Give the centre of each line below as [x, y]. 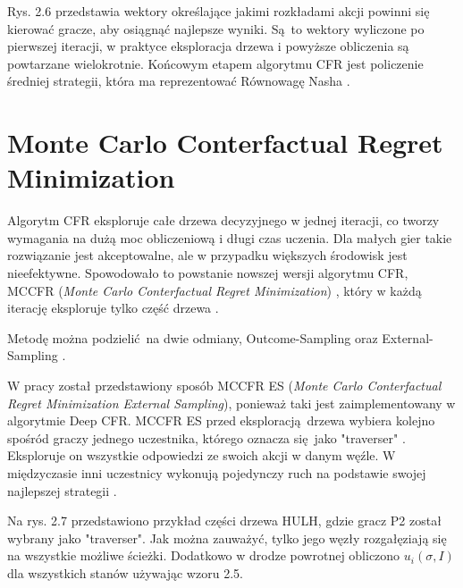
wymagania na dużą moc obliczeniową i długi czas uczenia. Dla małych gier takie [230, 237]
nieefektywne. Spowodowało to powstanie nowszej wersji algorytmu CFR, [208, 273]
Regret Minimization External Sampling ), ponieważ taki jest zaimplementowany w [231, 403]
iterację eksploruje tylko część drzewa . [113, 308]
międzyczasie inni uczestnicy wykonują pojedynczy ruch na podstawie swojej [217, 473]
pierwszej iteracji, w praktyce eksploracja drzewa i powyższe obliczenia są [208, 46]
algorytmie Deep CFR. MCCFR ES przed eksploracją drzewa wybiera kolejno [221, 420]
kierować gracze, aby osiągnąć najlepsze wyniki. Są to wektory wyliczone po [216, 28]
